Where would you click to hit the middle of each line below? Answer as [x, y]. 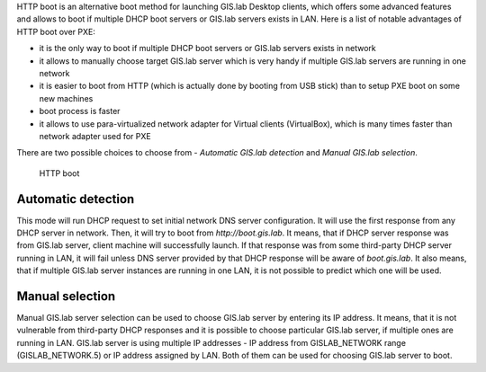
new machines [66, 98]
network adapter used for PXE [95, 136]
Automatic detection [76, 199]
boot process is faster [80, 111]
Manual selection [66, 296]
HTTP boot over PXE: [56, 31]
